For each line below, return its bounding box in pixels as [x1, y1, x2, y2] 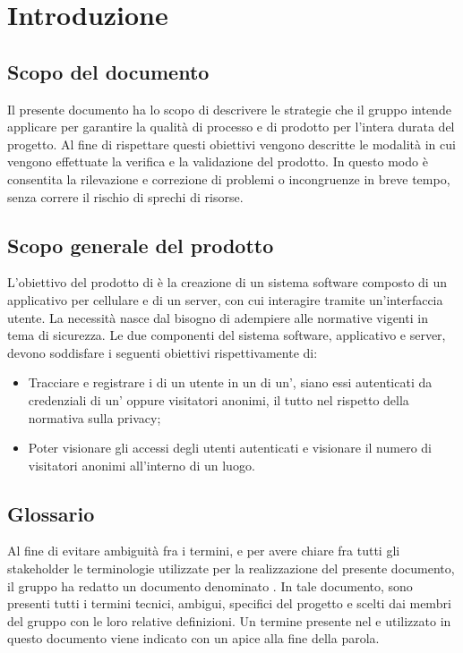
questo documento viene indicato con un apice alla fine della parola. [7, 629, 380, 648]
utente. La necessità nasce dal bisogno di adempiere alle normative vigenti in [7, 308, 428, 326]
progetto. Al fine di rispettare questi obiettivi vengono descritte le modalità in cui [7, 134, 456, 153]
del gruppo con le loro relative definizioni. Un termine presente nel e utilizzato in [7, 611, 451, 630]
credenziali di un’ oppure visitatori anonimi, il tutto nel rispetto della [28, 390, 409, 409]
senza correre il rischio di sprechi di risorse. [7, 187, 244, 206]
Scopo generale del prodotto [7, 231, 274, 259]
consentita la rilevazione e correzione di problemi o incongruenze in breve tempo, [7, 169, 450, 188]
